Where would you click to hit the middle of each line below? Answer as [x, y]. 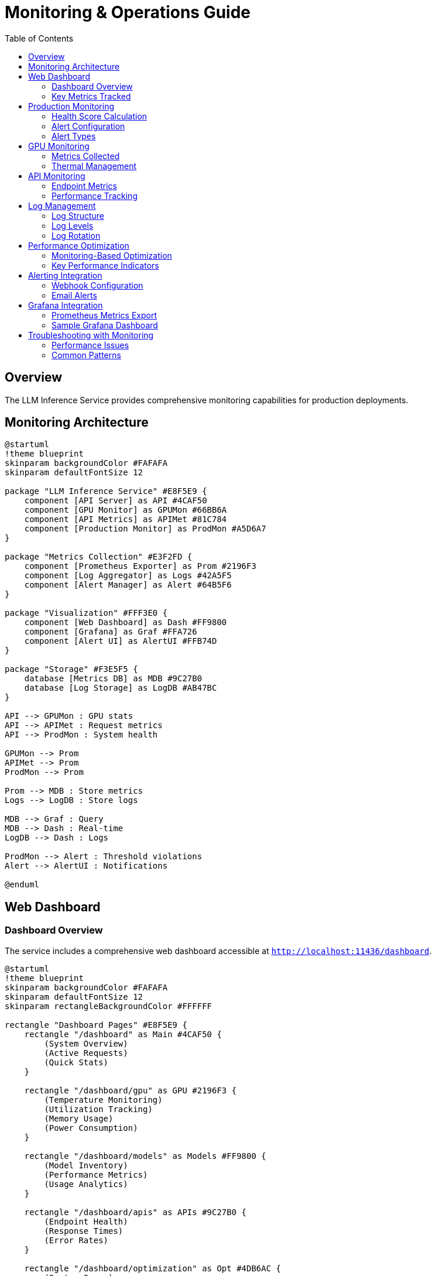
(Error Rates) [76, 1240]
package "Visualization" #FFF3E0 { [86, 613]
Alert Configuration [88, 126]
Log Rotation [76, 235]
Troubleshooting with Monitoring [91, 335]
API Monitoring [57, 176]
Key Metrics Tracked [91, 96]
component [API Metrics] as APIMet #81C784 [126, 519]
